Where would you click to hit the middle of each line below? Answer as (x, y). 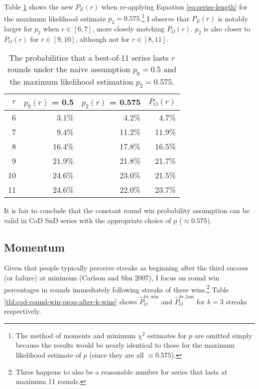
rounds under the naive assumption (69, 69)
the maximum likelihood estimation (71, 81)
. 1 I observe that (165, 17)
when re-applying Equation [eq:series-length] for (174, 6)
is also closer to (227, 29)
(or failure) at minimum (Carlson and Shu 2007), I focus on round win (112, 277)
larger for (18, 29)
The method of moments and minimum (76, 335)
